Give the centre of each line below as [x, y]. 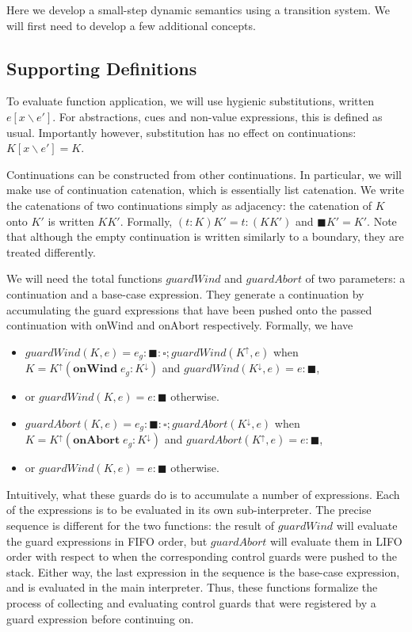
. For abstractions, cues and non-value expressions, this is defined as [217, 116]
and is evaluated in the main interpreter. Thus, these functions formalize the [192, 587]
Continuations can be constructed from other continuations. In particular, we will [204, 174]
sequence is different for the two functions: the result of [140, 525]
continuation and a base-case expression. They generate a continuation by [185, 293]
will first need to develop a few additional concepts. [131, 25]
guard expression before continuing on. [100, 618]
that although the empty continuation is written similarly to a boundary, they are [205, 236]
